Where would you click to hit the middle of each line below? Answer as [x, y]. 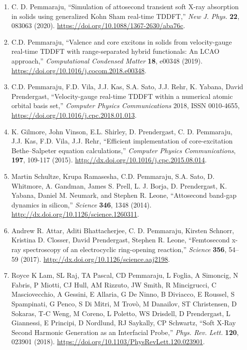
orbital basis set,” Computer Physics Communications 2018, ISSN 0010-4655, [125, 105]
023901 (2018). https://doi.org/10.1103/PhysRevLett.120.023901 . [108, 342]
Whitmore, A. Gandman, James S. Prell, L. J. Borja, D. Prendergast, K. [119, 185]
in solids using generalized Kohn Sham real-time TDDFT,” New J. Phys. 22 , [125, 16]
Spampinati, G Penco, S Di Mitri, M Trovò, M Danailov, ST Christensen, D [124, 304]
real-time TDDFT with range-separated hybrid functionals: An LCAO [115, 51]
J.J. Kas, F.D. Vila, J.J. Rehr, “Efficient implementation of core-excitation [122, 141]
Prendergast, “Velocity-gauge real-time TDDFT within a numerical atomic [122, 96]
